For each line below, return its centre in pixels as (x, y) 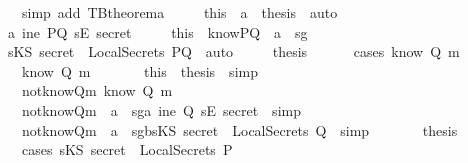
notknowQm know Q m (97, 90)
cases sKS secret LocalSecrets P (127, 149)
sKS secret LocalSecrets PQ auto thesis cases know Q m (233, 51)
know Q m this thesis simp (139, 70)
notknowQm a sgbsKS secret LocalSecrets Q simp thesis (239, 129)
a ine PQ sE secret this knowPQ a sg (157, 31)
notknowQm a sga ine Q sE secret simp (161, 109)
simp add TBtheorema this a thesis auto (179, 12)
